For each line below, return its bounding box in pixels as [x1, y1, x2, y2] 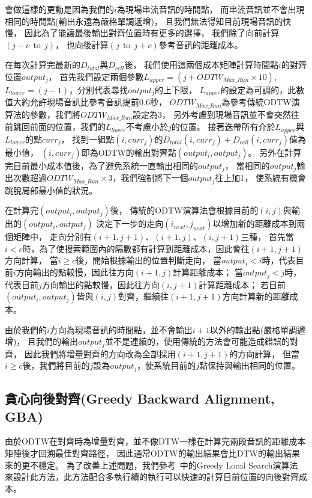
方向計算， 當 [5, 254, 58, 266]
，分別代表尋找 [69, 83, 128, 96]
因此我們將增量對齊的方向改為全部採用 [24, 347, 176, 360]
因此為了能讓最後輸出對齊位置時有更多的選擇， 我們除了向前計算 [24, 26, 280, 39]
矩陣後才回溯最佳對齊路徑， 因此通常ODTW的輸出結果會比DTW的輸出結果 [5, 446, 300, 459]
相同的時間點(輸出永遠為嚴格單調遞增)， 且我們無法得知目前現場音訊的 [5, 14, 283, 27]
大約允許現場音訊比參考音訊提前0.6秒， [13, 96, 167, 108]
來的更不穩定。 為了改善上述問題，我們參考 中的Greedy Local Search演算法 [5, 458, 298, 471]
